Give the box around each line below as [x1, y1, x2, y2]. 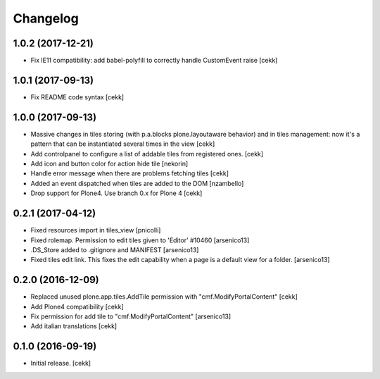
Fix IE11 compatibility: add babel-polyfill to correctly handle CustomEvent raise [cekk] [30, 56, 278, 65]
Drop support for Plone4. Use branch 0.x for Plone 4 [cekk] [30, 189, 203, 197]
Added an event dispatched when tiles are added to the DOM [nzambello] [30, 179, 244, 187]
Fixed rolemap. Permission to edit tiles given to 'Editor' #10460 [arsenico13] [30, 236, 250, 244]
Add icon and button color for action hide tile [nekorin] [30, 159, 189, 168]
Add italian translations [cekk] [30, 322, 118, 330]
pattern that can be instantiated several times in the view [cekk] [30, 139, 215, 148]
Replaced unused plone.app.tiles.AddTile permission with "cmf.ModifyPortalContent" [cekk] [30, 292, 298, 301]
